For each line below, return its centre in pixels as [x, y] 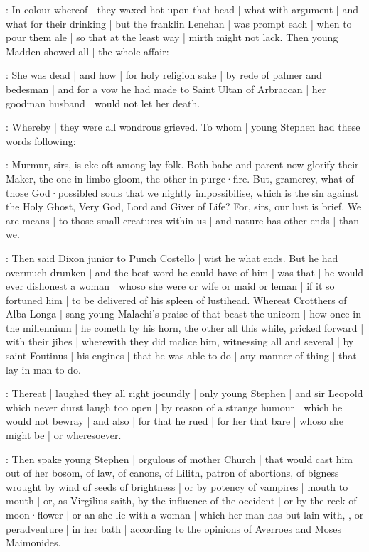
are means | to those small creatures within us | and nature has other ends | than [182, 220]
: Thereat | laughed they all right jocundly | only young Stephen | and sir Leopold [184, 393]
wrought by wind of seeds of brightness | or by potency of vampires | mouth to [177, 486]
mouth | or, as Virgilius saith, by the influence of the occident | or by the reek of [181, 500]
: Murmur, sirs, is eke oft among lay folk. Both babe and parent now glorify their [182, 164]
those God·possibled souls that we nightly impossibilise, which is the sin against [182, 192]
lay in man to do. [43, 369]
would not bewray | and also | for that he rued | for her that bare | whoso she [175, 421]
